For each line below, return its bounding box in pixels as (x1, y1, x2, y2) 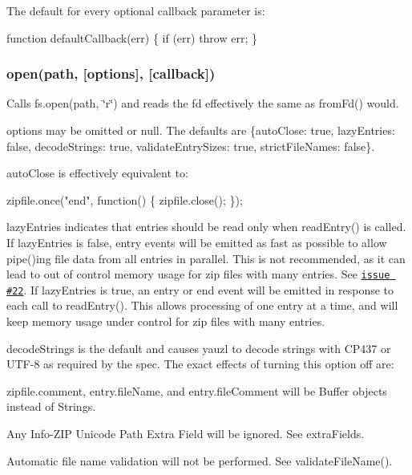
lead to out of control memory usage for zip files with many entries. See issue (6, 266, 390, 282)
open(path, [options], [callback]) (6, 63, 216, 83)
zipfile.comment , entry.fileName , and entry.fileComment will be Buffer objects (6, 382, 387, 399)
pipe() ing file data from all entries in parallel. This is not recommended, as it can (6, 250, 406, 266)
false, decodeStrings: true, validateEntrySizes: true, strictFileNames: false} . (6, 137, 375, 154)
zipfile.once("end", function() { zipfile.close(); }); (6, 191, 243, 208)
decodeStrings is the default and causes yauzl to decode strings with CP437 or (6, 339, 391, 356)
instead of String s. (6, 398, 96, 415)
